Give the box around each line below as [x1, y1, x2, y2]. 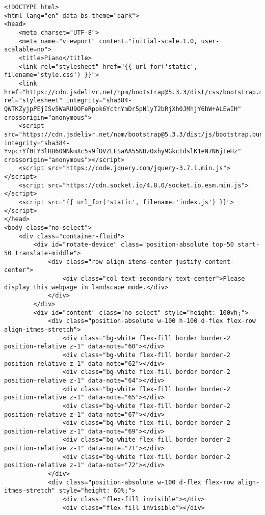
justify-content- [175, 258, 234, 265]
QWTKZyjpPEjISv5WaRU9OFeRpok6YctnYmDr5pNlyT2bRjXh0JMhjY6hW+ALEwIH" [4, 105, 242, 113]
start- [237, 241, 260, 249]
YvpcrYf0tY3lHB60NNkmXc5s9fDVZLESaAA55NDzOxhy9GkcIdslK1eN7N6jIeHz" [4, 148, 242, 155]
